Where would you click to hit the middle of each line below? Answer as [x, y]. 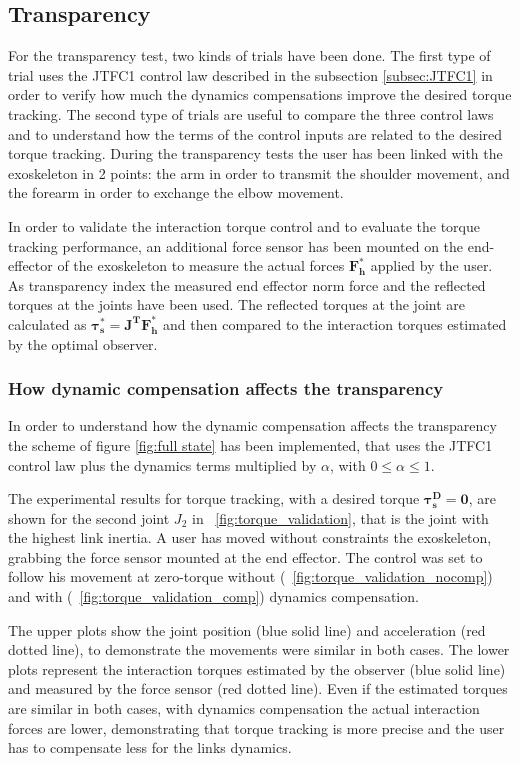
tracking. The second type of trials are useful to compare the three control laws [251, 113]
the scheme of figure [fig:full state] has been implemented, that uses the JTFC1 [250, 444]
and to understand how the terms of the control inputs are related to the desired [255, 133]
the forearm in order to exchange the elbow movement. [176, 192]
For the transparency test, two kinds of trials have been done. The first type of [249, 55]
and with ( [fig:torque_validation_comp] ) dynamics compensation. [213, 596]
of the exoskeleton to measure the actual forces [201, 265]
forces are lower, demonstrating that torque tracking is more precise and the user [256, 727]
